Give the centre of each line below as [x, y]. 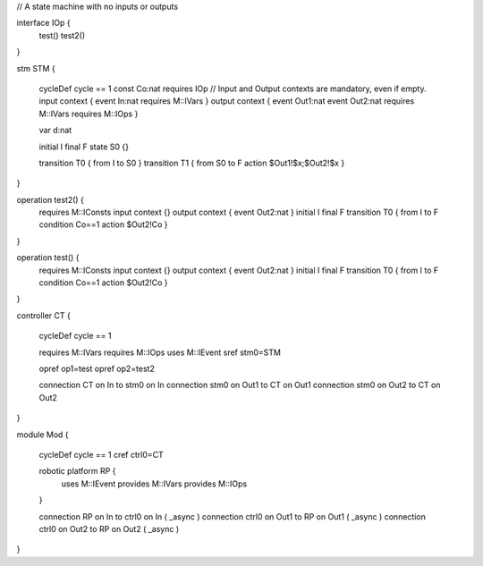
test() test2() [62, 35]
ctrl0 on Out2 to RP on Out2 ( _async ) [109, 528]
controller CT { [43, 315]
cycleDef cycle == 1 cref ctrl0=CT [102, 454]
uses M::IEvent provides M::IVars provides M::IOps [154, 484]
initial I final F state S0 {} [84, 147]
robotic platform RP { [77, 471]
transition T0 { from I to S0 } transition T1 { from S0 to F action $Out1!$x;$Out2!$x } [192, 163]
